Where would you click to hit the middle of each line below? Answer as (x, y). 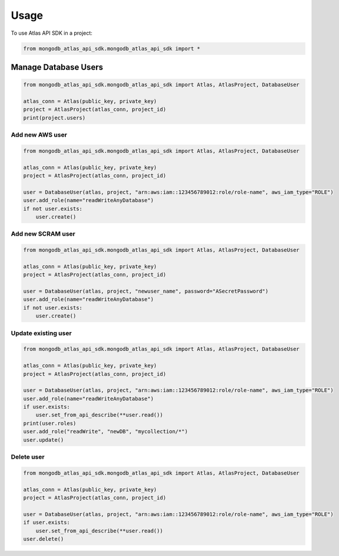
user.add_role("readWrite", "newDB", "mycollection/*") (106, 432)
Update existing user (41, 333)
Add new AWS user (39, 135)
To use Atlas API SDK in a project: (51, 33)
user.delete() (44, 539)
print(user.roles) (50, 423)
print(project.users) (54, 118)
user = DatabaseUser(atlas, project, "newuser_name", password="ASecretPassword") (146, 291)
